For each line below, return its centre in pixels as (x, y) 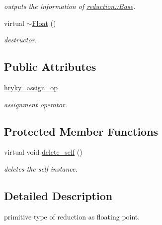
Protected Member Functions (81, 131)
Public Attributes (50, 67)
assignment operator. (36, 104)
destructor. (20, 40)
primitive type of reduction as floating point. (72, 216)
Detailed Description (58, 195)
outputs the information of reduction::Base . (70, 6)
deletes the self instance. (41, 168)
